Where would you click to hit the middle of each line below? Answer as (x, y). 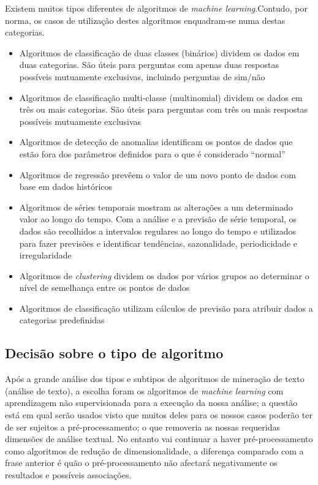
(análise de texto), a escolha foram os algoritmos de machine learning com (144, 390)
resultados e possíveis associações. (68, 475)
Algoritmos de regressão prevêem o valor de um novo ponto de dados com (157, 174)
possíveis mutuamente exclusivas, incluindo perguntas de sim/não (142, 76)
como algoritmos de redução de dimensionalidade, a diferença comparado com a (154, 450)
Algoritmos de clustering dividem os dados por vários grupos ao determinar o (164, 275)
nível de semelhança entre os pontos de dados (104, 288)
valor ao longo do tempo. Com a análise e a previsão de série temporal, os (158, 219)
